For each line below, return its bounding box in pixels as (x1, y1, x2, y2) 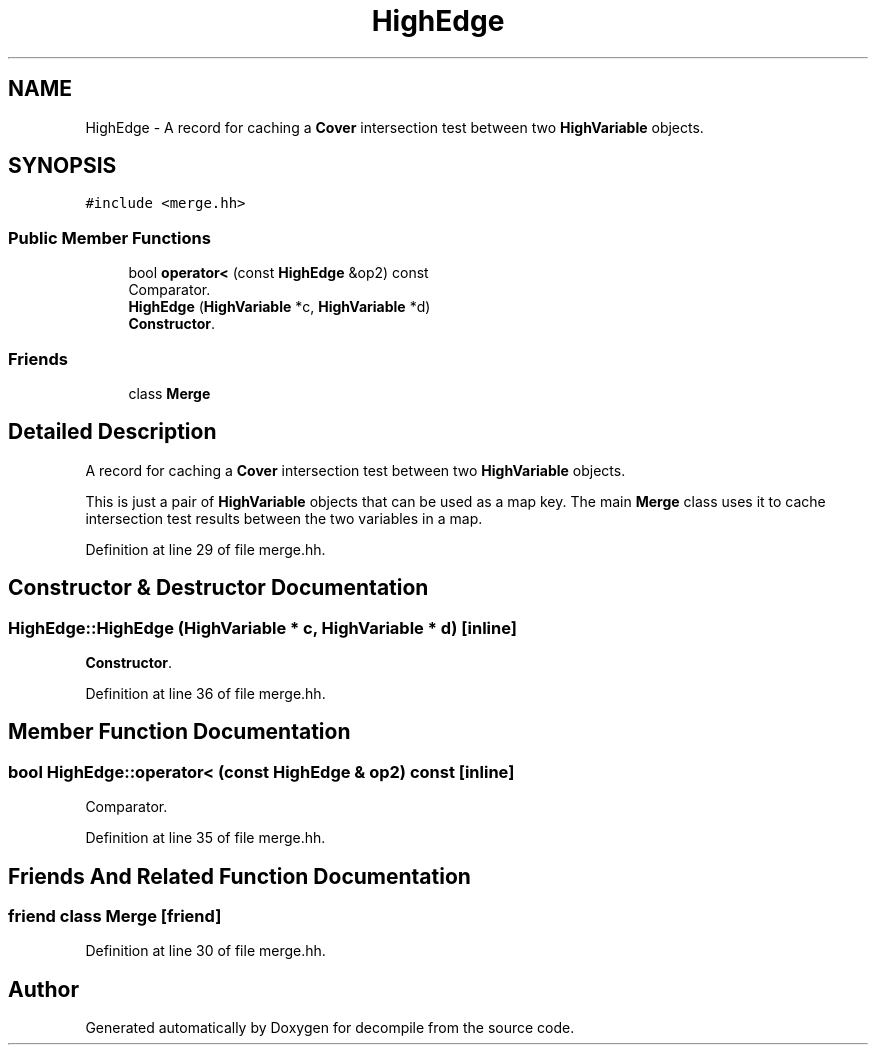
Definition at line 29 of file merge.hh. (85, 540, 326, 558)
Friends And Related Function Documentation (8, 863, 471, 889)
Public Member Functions (8, 227, 211, 248)
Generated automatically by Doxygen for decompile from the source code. (85, 1019, 575, 1037)
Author (8, 976, 79, 1002)
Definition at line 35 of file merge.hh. (85, 829, 326, 847)
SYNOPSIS (8, 153, 117, 179)
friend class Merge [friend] (8, 906, 222, 927)
